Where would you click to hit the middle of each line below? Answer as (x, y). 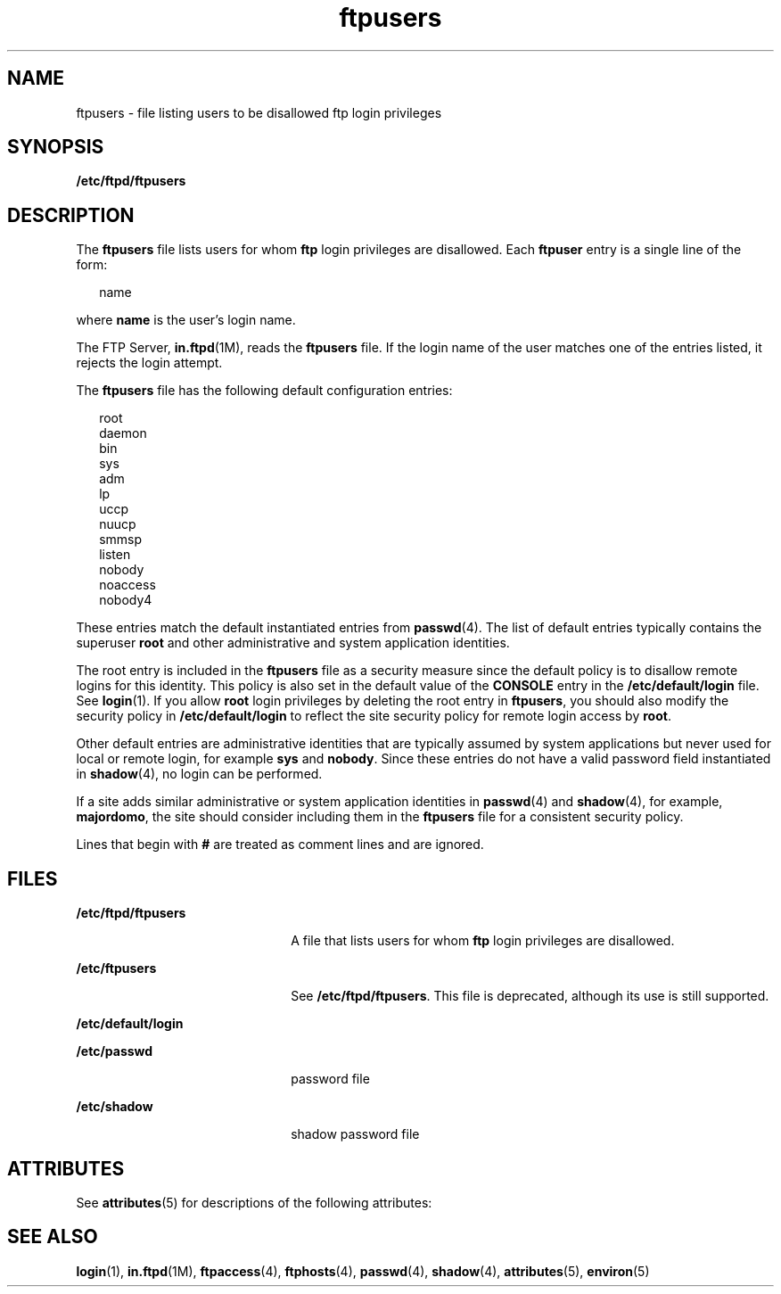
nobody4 (126, 600)
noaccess (127, 585)
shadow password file (355, 1134)
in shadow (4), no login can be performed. (199, 774)
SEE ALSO (53, 1237)
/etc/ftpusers (116, 968)
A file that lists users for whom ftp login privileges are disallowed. (483, 941)
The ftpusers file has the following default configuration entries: (264, 391)
